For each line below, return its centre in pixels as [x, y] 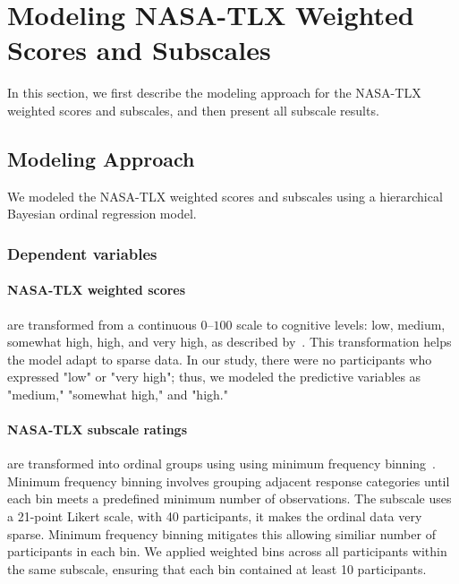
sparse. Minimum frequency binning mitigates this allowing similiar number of [221, 533]
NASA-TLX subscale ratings [97, 429]
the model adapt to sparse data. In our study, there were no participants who [220, 359]
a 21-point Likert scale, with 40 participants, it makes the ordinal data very [215, 516]
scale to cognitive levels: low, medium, [341, 324]
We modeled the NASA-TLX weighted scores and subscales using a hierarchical [225, 196]
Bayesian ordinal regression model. [102, 214]
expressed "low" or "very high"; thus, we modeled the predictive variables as [214, 377]
